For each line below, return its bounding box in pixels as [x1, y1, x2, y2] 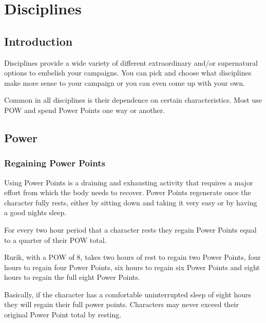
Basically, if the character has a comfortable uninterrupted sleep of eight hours [4, 289, 252, 299]
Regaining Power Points [4, 157, 105, 169]
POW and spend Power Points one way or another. [4, 104, 165, 115]
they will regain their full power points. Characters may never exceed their [4, 299, 239, 310]
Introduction [4, 33, 73, 49]
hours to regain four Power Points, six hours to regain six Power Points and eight [4, 261, 260, 272]
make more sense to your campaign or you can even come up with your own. [4, 77, 245, 88]
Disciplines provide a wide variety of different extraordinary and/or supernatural [4, 57, 258, 68]
